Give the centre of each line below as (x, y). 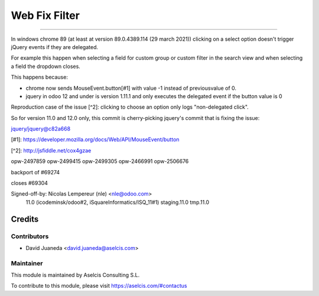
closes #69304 (30, 183)
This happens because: (39, 77)
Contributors (30, 236)
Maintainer (27, 263)
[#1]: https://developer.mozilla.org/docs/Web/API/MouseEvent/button (95, 139)
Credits (25, 219)
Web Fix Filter (45, 15)
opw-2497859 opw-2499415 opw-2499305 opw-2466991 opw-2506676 (100, 161)
